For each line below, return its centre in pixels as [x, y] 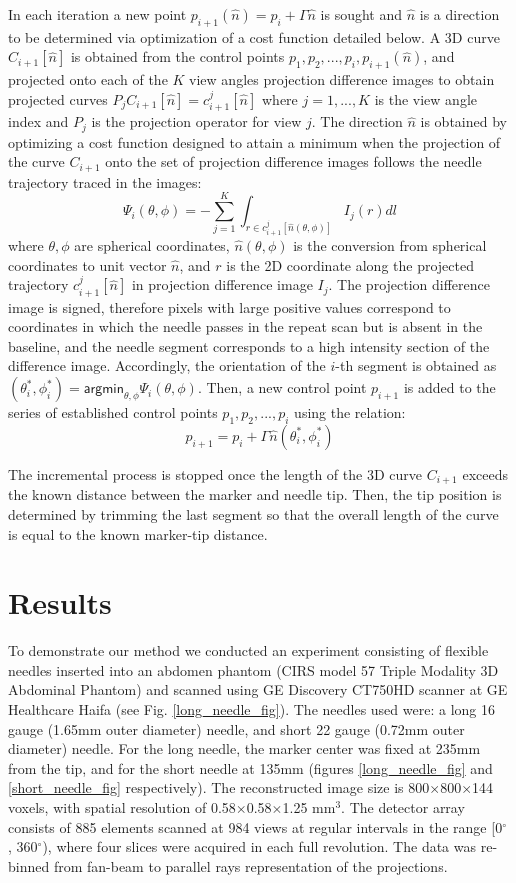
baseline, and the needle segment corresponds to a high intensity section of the [249, 345]
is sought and [361, 14]
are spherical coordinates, [152, 245]
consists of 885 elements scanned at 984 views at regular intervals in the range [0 [255, 826]
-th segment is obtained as [416, 365]
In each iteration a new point [97, 14]
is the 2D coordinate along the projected [350, 264]
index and [38, 121]
